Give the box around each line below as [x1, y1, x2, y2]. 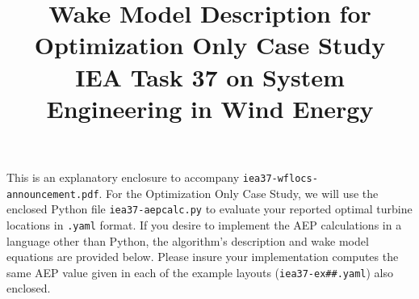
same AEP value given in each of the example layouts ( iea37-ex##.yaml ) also [6, 263, 393, 280]
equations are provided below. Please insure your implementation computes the [6, 248, 399, 265]
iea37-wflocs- [242, 172, 318, 184]
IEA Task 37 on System [75, 60, 345, 93]
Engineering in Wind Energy [46, 91, 374, 124]
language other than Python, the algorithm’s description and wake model [6, 232, 369, 249]
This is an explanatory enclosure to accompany [6, 168, 240, 185]
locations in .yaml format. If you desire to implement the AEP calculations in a [6, 216, 402, 233]
